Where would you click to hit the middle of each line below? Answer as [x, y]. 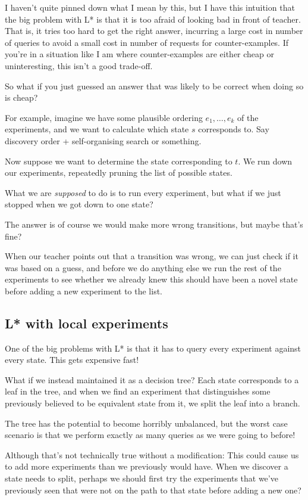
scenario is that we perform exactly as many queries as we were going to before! [150, 435]
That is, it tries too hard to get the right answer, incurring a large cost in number [154, 31]
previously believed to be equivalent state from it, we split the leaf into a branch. [153, 403]
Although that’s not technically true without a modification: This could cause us [152, 454]
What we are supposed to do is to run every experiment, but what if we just [143, 192]
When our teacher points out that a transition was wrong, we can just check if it [152, 256]
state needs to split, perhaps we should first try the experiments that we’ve [142, 478]
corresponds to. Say [234, 129]
